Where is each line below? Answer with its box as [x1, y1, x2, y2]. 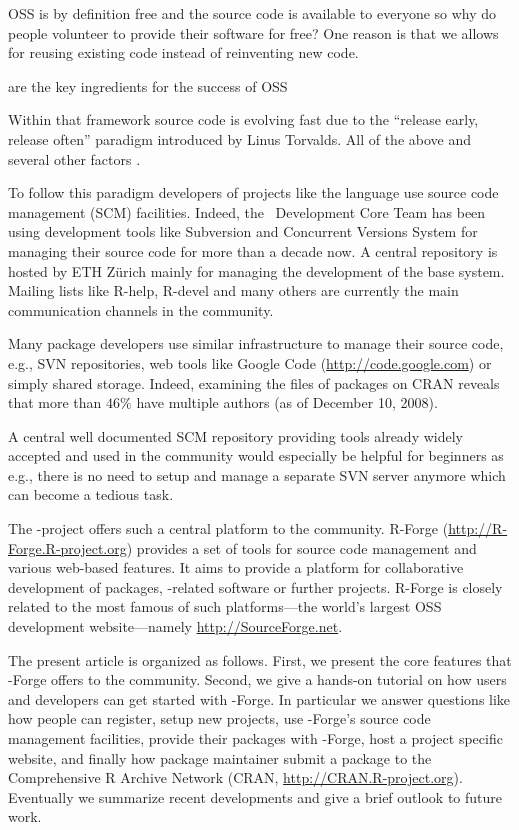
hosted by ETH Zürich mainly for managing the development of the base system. [8, 260, 505, 281]
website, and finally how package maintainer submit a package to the [8, 747, 432, 768]
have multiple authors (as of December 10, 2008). [136, 392, 438, 413]
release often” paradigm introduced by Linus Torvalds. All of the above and [8, 128, 471, 149]
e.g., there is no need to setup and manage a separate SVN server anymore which [8, 464, 506, 485]
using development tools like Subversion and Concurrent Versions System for [8, 221, 478, 242]
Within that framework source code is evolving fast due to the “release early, [8, 109, 479, 130]
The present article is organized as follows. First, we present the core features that [8, 649, 512, 670]
